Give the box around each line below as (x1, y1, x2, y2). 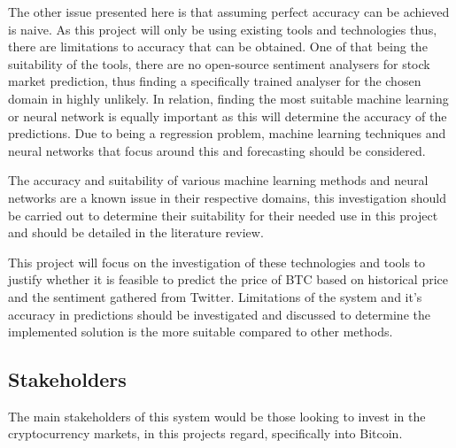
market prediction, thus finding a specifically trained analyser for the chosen (8, 72, 421, 90)
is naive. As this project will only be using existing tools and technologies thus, (8, 19, 437, 38)
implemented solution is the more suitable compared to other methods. (8, 322, 393, 341)
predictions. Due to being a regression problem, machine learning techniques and (8, 124, 446, 143)
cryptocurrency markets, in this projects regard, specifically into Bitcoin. (8, 424, 403, 443)
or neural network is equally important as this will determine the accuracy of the (8, 106, 447, 125)
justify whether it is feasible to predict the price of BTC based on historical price (8, 270, 448, 289)
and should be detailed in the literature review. (8, 223, 264, 242)
